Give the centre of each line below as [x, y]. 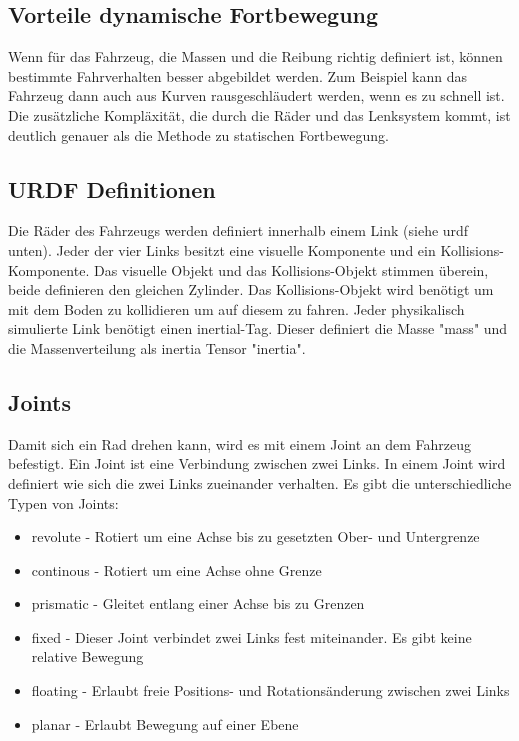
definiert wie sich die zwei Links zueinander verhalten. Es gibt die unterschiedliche [260, 482]
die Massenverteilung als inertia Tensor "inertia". [157, 347]
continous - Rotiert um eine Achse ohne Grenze [176, 569]
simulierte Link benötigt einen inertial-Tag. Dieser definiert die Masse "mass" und [258, 328]
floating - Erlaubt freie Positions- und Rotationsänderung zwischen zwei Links [270, 690]
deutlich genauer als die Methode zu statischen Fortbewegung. [198, 134]
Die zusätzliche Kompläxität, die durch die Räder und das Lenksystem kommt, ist [259, 114]
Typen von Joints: [63, 502]
